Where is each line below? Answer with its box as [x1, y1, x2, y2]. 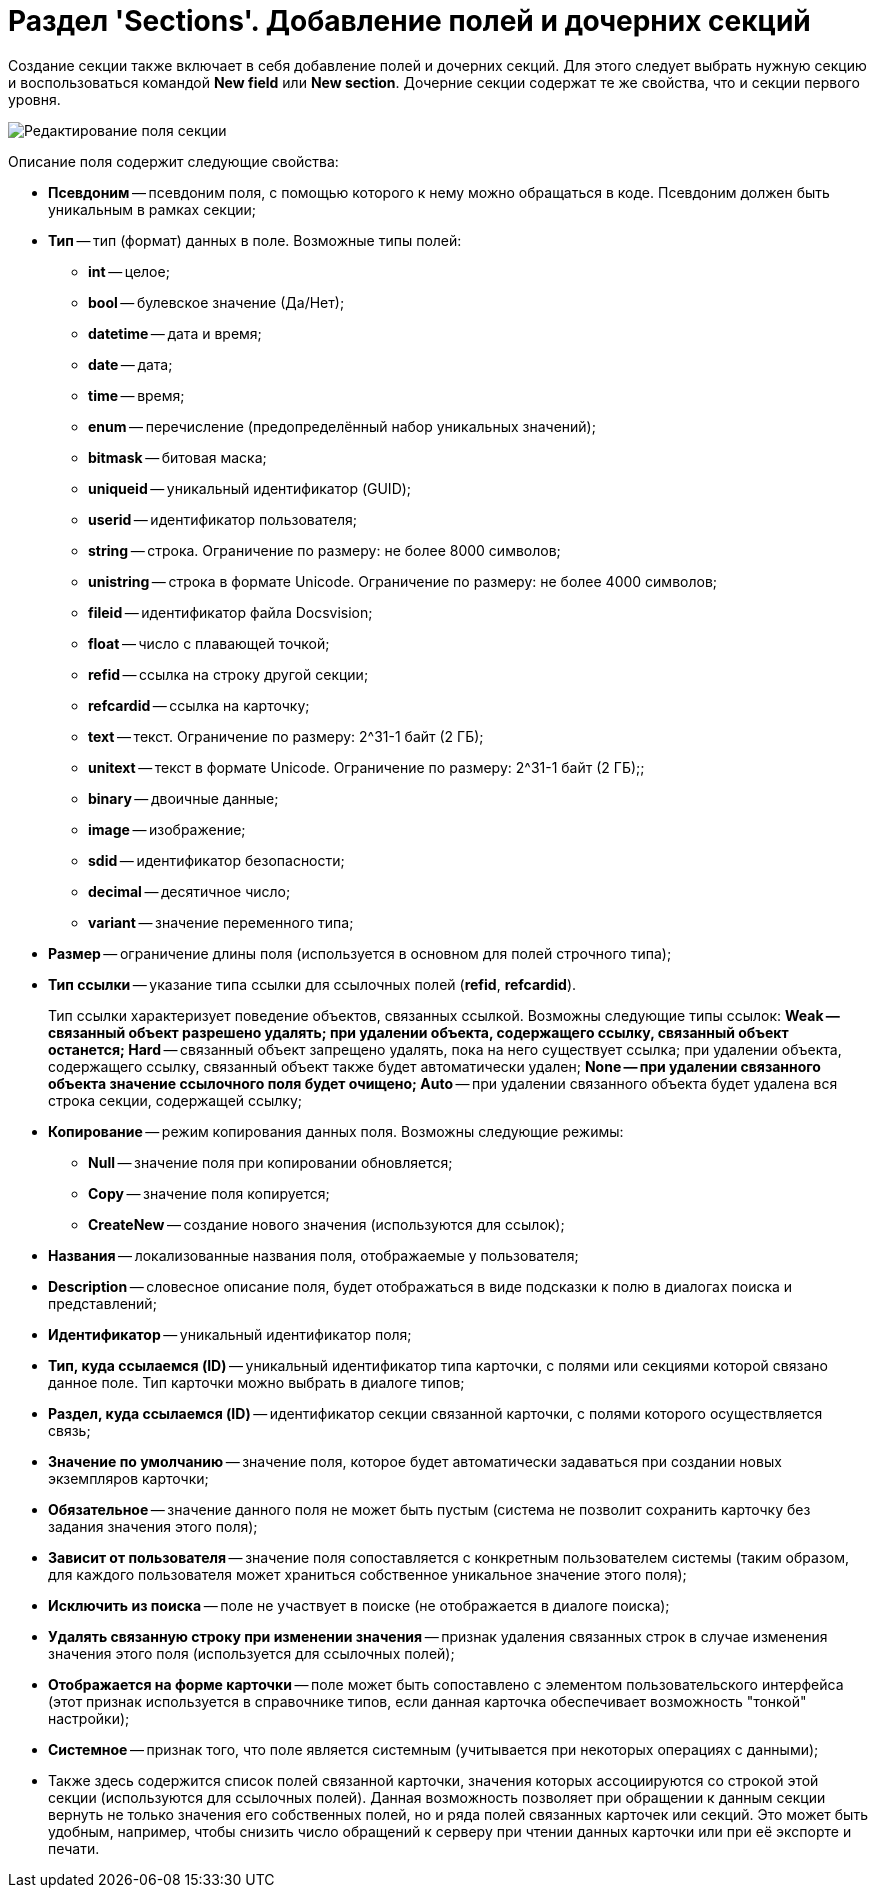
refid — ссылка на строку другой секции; [88, 665, 369, 683]
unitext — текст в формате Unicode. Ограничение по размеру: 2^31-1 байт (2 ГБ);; [88, 758, 645, 776]
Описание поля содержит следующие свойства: [8, 152, 339, 170]
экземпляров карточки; [48, 1469, 209, 1487]
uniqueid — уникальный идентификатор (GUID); [88, 479, 412, 497]
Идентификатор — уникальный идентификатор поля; [48, 1325, 412, 1343]
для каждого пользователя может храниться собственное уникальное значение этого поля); [48, 1565, 687, 1583]
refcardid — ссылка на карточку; [88, 696, 310, 714]
